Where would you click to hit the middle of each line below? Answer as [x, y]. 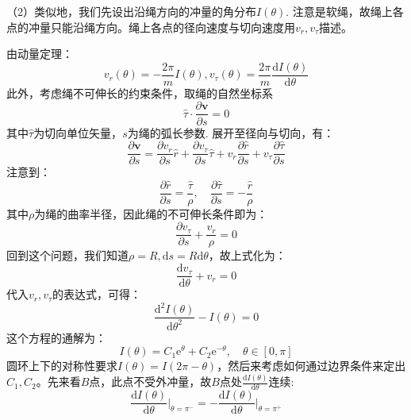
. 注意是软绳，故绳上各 [345, 11]
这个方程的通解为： [56, 337]
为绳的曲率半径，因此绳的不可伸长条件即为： [151, 213]
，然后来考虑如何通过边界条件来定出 [311, 366]
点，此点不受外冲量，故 [150, 381]
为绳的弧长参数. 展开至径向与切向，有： [231, 132]
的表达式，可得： [97, 294]
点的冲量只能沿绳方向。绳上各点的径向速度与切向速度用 [151, 27]
